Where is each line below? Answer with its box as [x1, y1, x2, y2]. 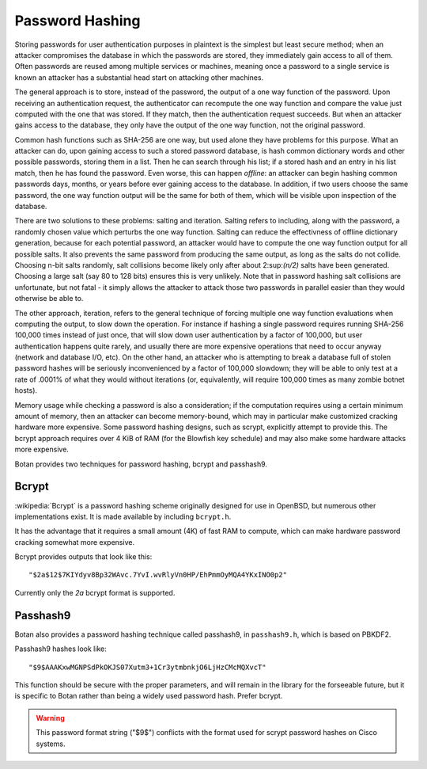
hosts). [14, 386, 38, 395]
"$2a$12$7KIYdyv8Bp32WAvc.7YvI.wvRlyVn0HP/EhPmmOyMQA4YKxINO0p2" [28, 570, 288, 580]
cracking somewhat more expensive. [14, 537, 134, 546]
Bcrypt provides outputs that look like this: [14, 552, 153, 562]
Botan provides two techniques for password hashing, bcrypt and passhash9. [14, 459, 268, 469]
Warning [36, 713, 65, 722]
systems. [36, 739, 66, 748]
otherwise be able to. [14, 294, 84, 303]
